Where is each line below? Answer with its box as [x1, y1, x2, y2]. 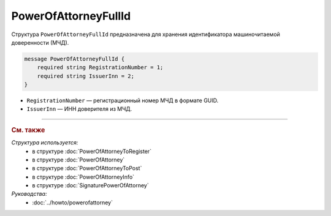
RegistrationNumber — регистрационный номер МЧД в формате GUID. [26, 97, 219, 104]
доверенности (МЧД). [11, 39, 69, 46]
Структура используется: [11, 139, 78, 146]
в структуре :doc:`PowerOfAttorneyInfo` [32, 173, 135, 181]
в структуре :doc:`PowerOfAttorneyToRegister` [32, 147, 152, 155]
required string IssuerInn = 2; [37, 72, 135, 80]
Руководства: [11, 190, 47, 198]
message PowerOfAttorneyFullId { [24, 55, 125, 62]
